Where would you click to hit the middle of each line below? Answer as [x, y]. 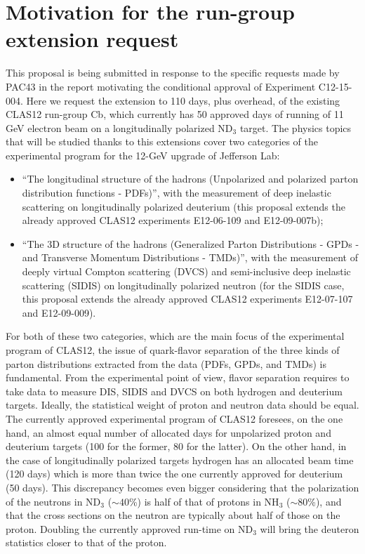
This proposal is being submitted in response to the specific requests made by [173, 73]
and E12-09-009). [59, 312]
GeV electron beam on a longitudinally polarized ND [119, 127]
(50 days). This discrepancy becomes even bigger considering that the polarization [182, 487]
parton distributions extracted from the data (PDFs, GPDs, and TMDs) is [166, 363]
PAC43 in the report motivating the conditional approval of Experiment [161, 86]
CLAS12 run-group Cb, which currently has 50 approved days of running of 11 [175, 114]
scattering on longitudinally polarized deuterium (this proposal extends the [184, 206]
